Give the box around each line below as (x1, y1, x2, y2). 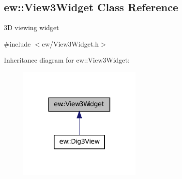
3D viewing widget (4, 22, 59, 33)
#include (4, 38, 31, 49)
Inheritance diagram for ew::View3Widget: (4, 55, 130, 65)
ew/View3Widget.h (42, 38, 99, 49)
